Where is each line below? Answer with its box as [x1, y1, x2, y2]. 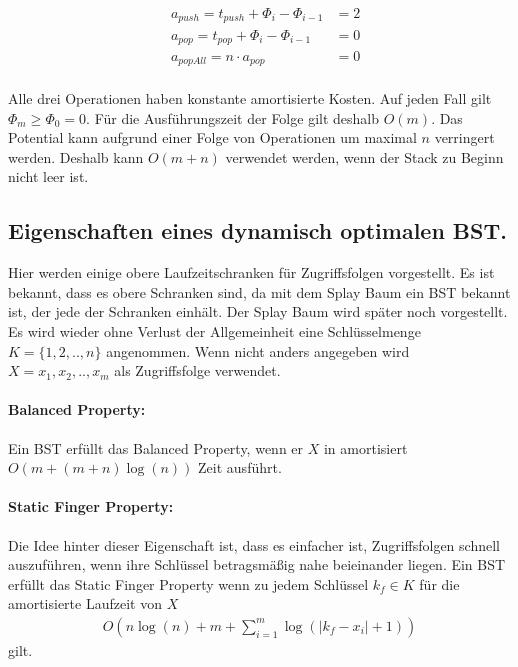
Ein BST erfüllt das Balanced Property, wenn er [8, 437, 304, 458]
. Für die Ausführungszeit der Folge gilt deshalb [86, 107, 379, 128]
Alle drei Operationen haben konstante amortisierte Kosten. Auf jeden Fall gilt [8, 88, 492, 109]
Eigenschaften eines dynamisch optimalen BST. [8, 215, 507, 246]
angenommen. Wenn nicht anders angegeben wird [106, 340, 410, 361]
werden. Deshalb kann [8, 146, 144, 167]
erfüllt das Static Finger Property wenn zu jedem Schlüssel [8, 573, 369, 594]
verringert [434, 127, 495, 148]
